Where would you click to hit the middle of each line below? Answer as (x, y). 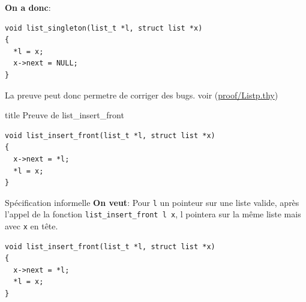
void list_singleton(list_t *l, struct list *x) (104, 28)
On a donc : (28, 7)
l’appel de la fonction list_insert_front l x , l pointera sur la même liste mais (153, 214)
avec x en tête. (31, 226)
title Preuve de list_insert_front (64, 115)
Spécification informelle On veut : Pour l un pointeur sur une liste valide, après (152, 202)
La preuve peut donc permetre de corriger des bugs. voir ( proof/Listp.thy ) (142, 95)
